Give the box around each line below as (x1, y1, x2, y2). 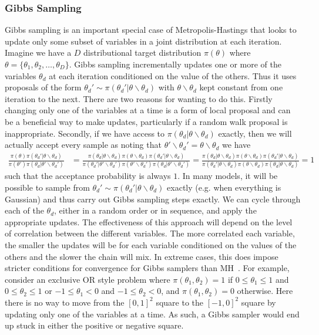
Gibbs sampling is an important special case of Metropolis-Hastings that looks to (5, 23, 297, 36)
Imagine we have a (5, 46, 72, 59)
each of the (5, 204, 44, 216)
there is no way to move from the (5, 296, 125, 308)
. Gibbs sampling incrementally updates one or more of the (69, 58, 282, 70)
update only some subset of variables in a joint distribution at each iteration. (5, 35, 282, 47)
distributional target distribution (83, 46, 202, 59)
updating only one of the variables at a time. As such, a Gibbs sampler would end (5, 307, 300, 320)
